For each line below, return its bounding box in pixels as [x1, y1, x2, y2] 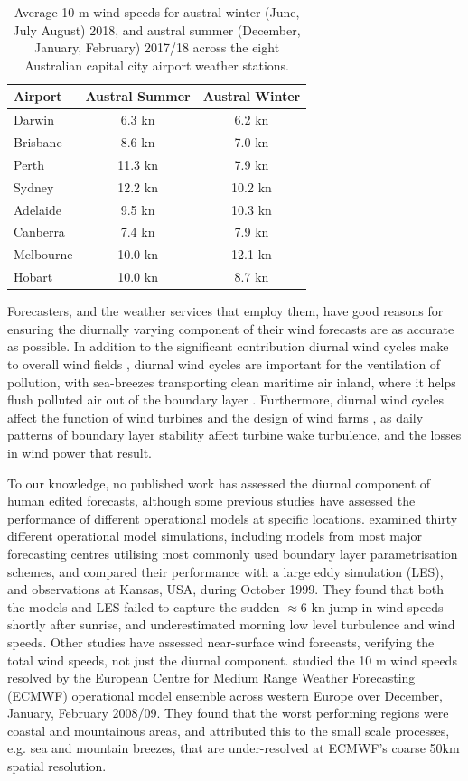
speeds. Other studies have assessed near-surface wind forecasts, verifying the [7, 632, 435, 651]
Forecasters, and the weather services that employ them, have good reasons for [7, 302, 444, 321]
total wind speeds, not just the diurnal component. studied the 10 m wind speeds [7, 650, 457, 669]
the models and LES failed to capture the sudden [7, 597, 280, 616]
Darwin [14, 110, 54, 129]
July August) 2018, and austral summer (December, [13, 20, 301, 39]
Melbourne [14, 245, 73, 264]
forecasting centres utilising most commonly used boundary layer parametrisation [7, 544, 458, 563]
